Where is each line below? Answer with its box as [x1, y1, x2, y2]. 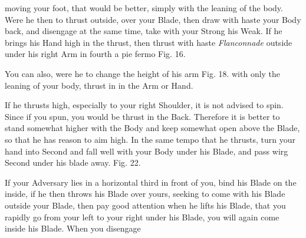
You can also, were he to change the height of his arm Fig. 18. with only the [5, 67, 281, 79]
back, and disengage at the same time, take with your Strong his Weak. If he [5, 25, 282, 37]
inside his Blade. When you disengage [5, 222, 141, 234]
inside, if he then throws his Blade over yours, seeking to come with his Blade [5, 187, 285, 200]
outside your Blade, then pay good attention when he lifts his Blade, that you [5, 199, 286, 211]
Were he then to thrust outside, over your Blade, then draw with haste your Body [5, 13, 301, 25]
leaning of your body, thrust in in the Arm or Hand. [5, 79, 193, 91]
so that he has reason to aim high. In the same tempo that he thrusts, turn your [5, 133, 295, 145]
